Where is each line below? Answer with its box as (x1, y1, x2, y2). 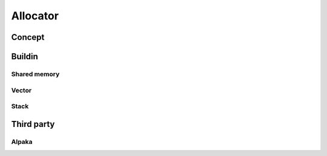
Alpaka (11, 137, 33, 146)
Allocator (11, 9, 59, 22)
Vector (11, 86, 32, 94)
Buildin (11, 51, 39, 62)
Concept (11, 32, 45, 42)
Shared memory (11, 70, 60, 78)
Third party (11, 119, 55, 129)
